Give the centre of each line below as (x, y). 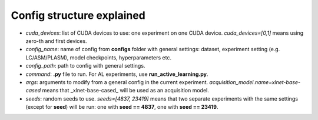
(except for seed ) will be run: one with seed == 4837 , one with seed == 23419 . (122, 107)
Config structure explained (78, 15)
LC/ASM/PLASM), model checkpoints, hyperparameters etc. (99, 57)
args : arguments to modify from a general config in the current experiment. (117, 82)
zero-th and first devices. (57, 41)
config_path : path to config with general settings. (85, 66)
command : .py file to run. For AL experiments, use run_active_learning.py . (117, 74)
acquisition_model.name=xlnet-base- (255, 82)
